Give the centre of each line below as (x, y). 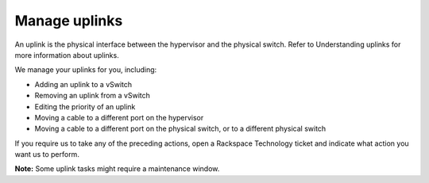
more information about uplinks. (67, 55)
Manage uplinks (69, 21)
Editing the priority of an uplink (85, 106)
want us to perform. (47, 154)
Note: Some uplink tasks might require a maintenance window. (117, 169)
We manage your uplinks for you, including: (86, 70)
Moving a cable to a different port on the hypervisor (119, 117)
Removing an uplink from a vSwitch (93, 96)
